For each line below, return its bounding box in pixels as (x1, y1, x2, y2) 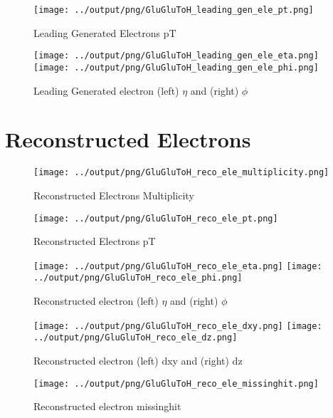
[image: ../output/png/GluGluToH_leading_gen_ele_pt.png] (33, 5, 314, 15)
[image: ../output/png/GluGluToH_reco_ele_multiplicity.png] (33, 167, 329, 178)
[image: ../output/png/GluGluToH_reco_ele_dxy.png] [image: (33, 320, 322, 331)
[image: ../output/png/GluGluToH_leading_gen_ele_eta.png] (33, 51, 319, 61)
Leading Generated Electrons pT (33, 25, 176, 40)
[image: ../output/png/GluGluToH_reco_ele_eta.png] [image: (33, 261, 322, 271)
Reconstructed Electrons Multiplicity (33, 187, 194, 202)
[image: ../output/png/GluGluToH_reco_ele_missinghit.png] (33, 378, 319, 389)
